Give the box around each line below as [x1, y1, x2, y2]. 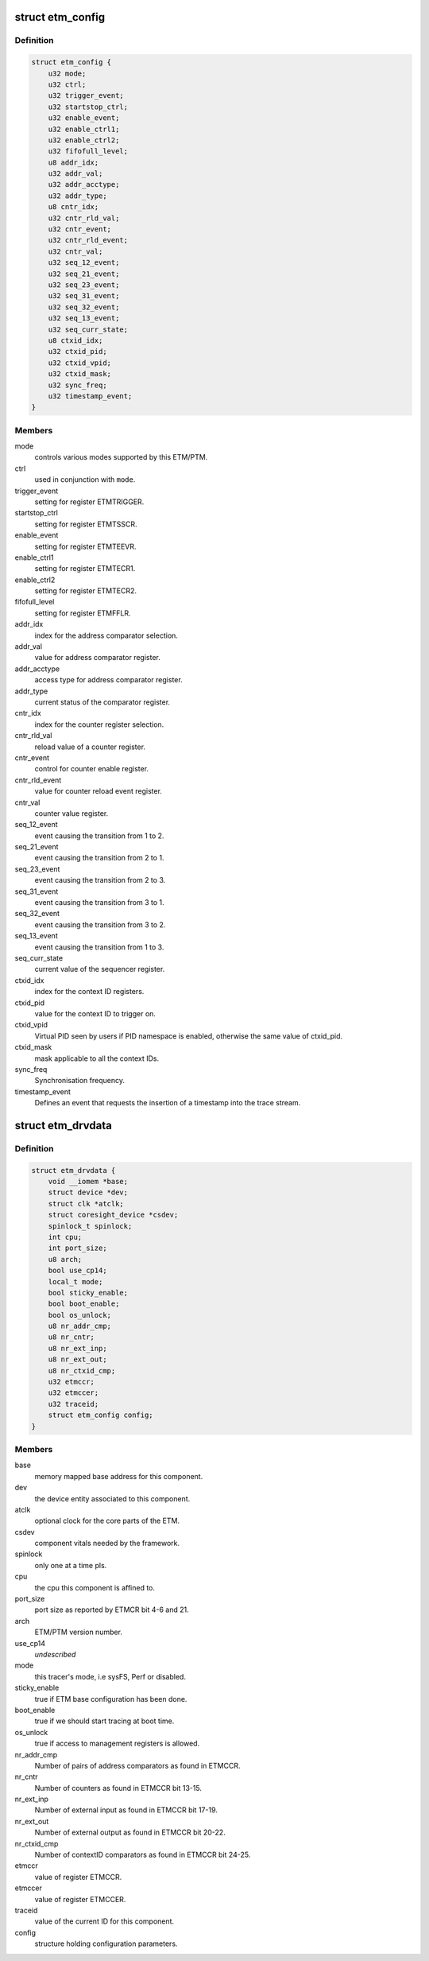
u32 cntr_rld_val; [48, 213, 120, 223]
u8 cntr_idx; [48, 203, 99, 212]
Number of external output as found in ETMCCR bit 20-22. [34, 1827, 226, 1837]
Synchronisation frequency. [34, 1076, 125, 1085]
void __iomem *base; [48, 1177, 129, 1186]
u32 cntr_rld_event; [48, 235, 129, 245]
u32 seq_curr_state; [48, 324, 129, 334]
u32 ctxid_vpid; [48, 358, 111, 367]
